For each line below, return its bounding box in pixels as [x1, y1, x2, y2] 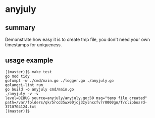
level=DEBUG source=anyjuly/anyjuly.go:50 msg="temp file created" [5, 96, 148, 101]
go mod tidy [5, 74, 30, 79]
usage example [5, 56, 53, 65]
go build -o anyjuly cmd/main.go [5, 87, 74, 92]
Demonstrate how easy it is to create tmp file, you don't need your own [5, 36, 150, 42]
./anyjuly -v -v [5, 91, 39, 96]
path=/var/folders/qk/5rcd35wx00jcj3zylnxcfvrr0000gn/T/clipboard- [5, 100, 148, 105]
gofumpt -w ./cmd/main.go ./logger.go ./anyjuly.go [5, 78, 114, 83]
